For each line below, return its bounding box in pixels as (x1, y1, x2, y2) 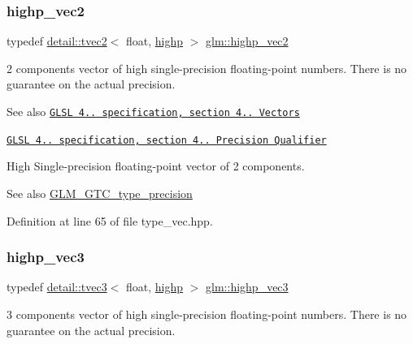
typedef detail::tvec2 (7, 32, 107, 49)
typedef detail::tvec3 (7, 278, 107, 295)
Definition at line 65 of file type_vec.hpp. (7, 212, 213, 229)
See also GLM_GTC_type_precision (7, 184, 193, 201)
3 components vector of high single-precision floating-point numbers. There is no (7, 305, 407, 322)
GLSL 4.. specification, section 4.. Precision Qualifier (7, 134, 327, 146)
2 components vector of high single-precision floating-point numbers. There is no (7, 59, 407, 76)
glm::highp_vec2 (206, 32, 289, 49)
